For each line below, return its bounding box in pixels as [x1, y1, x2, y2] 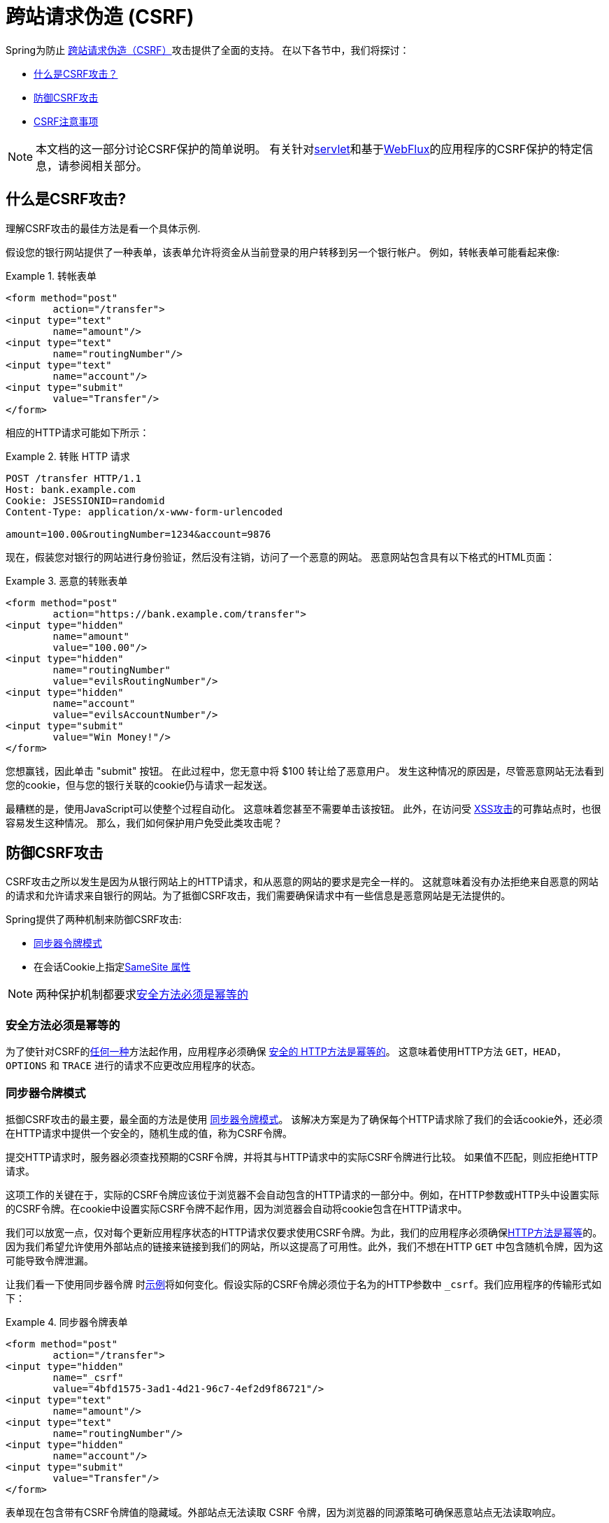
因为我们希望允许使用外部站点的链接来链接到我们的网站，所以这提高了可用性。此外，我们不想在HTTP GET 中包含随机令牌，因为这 [6, 1240, 603, 1252]
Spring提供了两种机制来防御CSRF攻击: [6, 913, 182, 926]
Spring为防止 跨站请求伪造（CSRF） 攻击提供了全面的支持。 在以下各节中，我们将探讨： [6, 43, 410, 56]
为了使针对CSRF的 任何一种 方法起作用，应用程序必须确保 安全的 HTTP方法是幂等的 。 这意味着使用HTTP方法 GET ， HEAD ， [6, 1045, 567, 1058]
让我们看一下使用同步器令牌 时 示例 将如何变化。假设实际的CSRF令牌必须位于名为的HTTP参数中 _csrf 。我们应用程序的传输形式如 [6, 1278, 601, 1290]
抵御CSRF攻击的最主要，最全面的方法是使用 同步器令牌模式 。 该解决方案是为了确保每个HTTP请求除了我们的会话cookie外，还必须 [6, 1113, 603, 1125]
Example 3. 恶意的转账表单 [6, 574, 128, 587]
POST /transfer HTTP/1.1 [6, 472, 141, 484]
